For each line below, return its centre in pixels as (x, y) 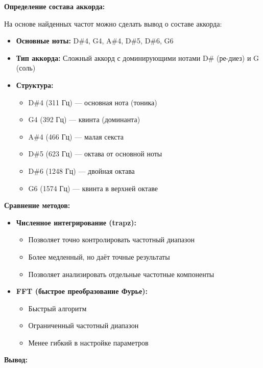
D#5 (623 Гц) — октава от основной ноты (95, 154)
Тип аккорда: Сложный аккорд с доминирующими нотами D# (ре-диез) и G (138, 57)
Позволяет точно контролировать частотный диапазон (112, 239)
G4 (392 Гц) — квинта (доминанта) (84, 119)
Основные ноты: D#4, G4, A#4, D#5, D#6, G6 (95, 41)
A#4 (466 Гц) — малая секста (76, 136)
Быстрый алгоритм (57, 308)
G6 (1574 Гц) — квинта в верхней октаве (93, 188)
